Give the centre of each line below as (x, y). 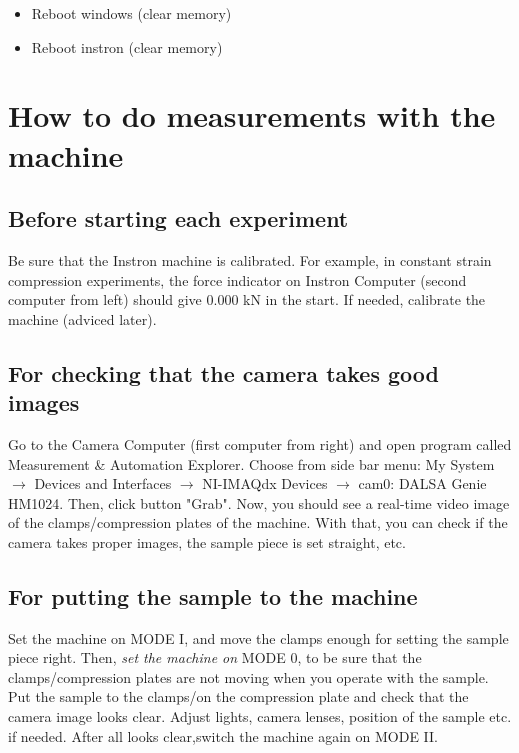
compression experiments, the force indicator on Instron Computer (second (237, 279)
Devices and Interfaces (103, 483)
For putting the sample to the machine (213, 595)
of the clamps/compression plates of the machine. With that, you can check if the (258, 522)
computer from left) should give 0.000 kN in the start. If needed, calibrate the (247, 299)
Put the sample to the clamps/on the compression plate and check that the (238, 696)
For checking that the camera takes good (223, 372)
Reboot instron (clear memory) (127, 46)
